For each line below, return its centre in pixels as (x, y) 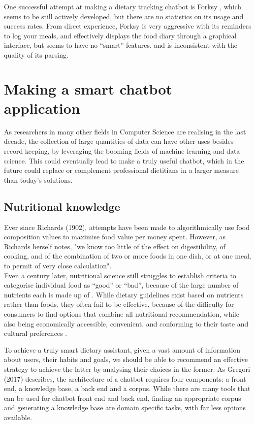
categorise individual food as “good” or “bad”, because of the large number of (121, 285)
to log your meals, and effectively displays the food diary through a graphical (120, 35)
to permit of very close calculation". (58, 266)
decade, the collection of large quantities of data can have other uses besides (119, 141)
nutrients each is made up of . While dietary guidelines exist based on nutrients (124, 294)
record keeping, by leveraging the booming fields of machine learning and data (122, 151)
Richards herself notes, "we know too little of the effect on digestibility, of (115, 246)
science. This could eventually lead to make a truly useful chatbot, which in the (124, 160)
